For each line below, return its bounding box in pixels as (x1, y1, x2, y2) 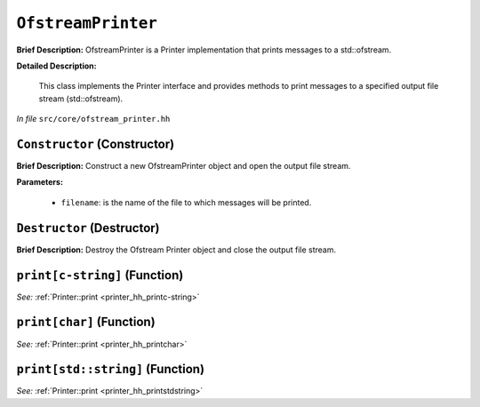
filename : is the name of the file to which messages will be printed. (60, 196, 312, 208)
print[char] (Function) (16, 315, 156, 330)
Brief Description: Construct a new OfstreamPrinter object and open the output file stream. (16, 161, 351, 172)
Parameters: (16, 177, 64, 188)
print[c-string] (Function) (16, 267, 184, 283)
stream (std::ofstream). (38, 93, 124, 104)
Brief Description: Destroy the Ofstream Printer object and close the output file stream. (16, 244, 337, 255)
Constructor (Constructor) (16, 136, 175, 151)
